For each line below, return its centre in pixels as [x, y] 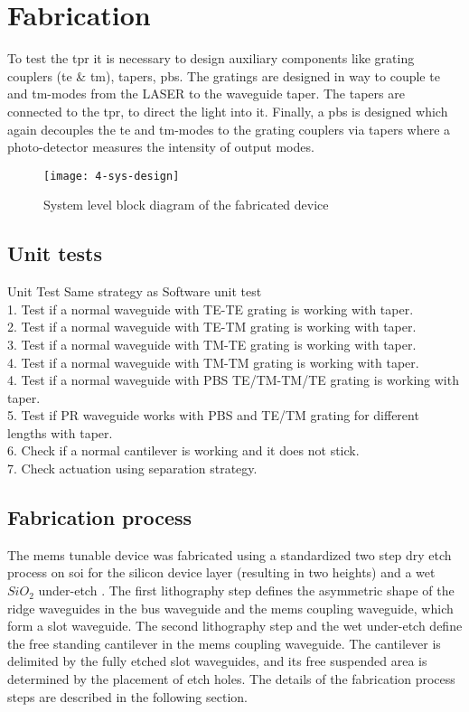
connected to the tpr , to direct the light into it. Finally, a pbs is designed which [228, 111]
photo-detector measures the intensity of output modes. [161, 147]
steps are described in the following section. [127, 696]
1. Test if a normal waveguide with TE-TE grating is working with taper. [211, 309]
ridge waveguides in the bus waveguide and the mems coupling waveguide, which [230, 608]
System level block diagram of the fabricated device [186, 205]
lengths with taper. [60, 432]
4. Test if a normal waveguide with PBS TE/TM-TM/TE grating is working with [233, 380]
